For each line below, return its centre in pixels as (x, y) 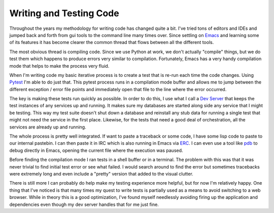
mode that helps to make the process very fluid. (59, 66)
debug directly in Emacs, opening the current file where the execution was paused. (96, 150)
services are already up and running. (48, 127)
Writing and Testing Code (64, 13)
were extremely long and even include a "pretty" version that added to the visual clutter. (101, 174)
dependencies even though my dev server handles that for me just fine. (84, 204)
